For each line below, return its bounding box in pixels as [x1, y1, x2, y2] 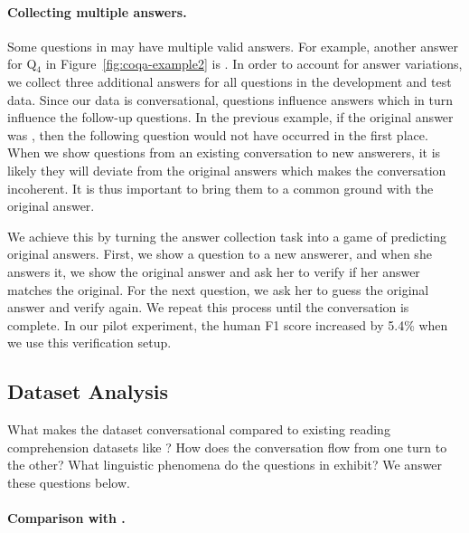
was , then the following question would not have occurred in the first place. [7, 125, 428, 144]
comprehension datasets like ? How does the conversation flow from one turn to [7, 437, 447, 456]
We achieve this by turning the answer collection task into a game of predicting [7, 226, 447, 245]
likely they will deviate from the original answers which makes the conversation [7, 160, 446, 179]
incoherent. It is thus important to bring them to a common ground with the [7, 178, 434, 197]
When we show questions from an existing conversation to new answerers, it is [7, 143, 441, 162]
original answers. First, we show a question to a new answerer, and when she [7, 244, 432, 263]
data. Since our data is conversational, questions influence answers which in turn [7, 90, 453, 109]
